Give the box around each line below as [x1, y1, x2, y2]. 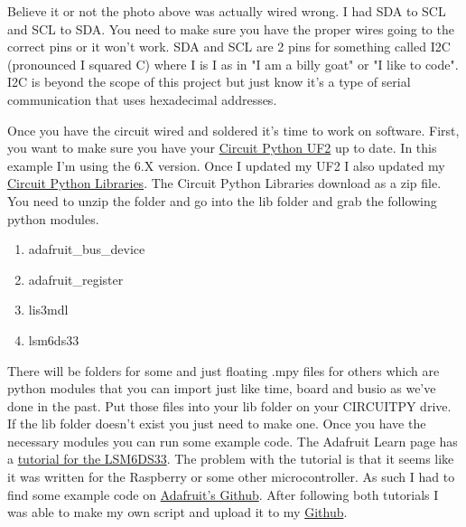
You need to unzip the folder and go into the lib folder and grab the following [7, 191, 437, 210]
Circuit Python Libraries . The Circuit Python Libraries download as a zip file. [7, 174, 442, 193]
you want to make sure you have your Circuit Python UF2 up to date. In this [7, 138, 437, 157]
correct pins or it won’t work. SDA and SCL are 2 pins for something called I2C [7, 37, 451, 56]
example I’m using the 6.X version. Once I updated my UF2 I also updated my [7, 155, 445, 174]
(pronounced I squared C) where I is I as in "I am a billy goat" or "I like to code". [7, 54, 459, 73]
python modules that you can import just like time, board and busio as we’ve [7, 379, 436, 398]
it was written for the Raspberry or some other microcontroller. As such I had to [7, 467, 455, 486]
